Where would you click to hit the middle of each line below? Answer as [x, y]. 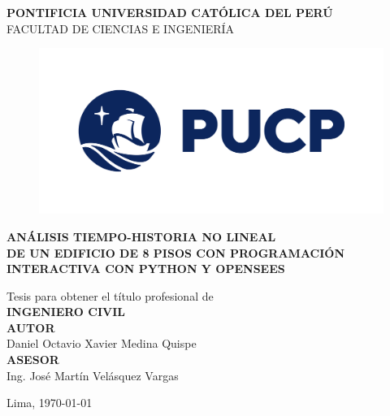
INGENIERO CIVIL [66, 312]
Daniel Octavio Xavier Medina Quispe [102, 343]
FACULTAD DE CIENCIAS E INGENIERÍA [121, 28]
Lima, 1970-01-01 [50, 403]
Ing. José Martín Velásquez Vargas [93, 375]
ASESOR [33, 360]
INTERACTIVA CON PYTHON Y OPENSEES [146, 269]
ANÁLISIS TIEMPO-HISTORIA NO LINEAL [141, 236]
